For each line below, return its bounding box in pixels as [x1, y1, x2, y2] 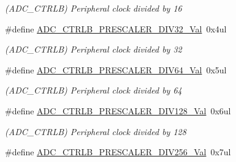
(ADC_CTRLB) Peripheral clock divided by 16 [5, 2, 182, 14]
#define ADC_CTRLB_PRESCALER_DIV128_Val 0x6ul [5, 104, 231, 117]
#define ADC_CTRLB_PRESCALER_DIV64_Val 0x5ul [5, 63, 227, 76]
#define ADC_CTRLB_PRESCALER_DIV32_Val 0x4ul [5, 22, 227, 35]
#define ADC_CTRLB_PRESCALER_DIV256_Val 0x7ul [5, 145, 231, 158]
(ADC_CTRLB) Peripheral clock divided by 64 [5, 84, 182, 97]
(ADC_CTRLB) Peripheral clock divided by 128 [5, 125, 186, 138]
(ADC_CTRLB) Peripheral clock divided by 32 [5, 43, 182, 56]
